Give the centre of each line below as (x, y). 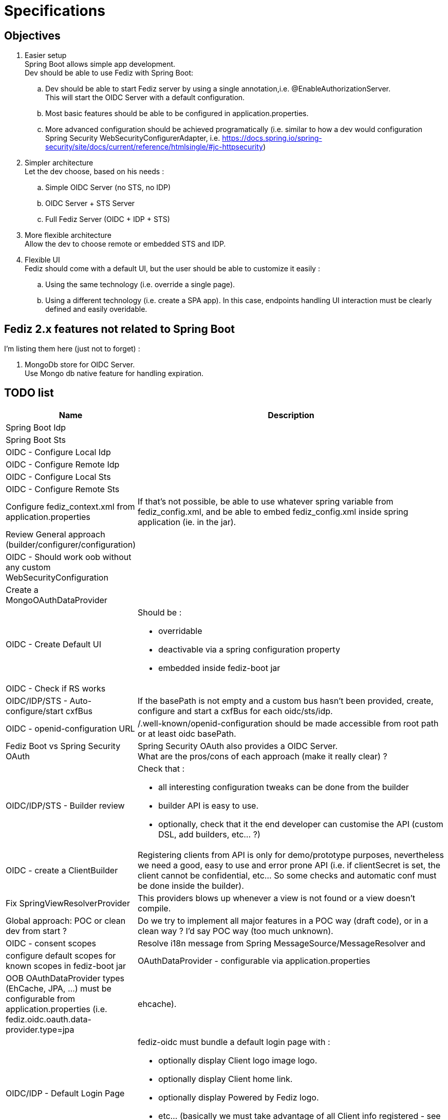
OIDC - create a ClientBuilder (62, 870)
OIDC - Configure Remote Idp (63, 464)
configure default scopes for (61, 955)
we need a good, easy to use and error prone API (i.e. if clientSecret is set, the (289, 865)
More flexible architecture (68, 235)
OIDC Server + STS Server (90, 203)
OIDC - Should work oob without (69, 557)
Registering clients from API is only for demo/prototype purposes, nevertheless (291, 855)
